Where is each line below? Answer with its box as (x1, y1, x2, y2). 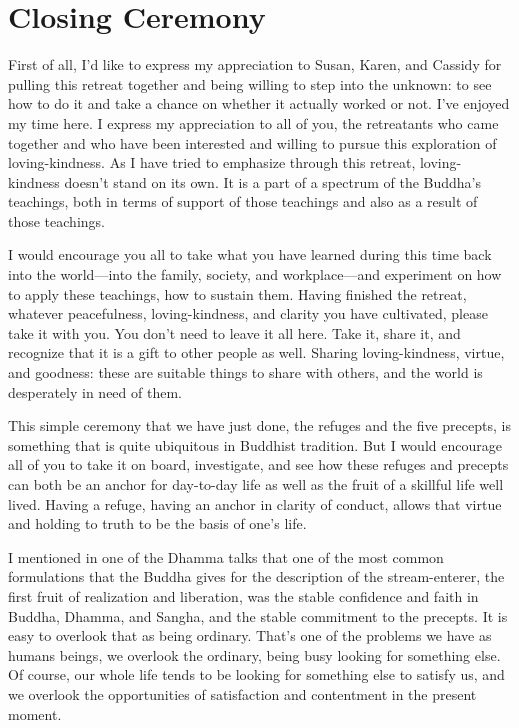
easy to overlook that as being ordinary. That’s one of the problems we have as (8, 625, 492, 646)
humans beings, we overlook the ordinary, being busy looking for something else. (8, 644, 501, 665)
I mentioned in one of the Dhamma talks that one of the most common (8, 546, 444, 567)
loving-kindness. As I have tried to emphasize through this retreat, (8, 152, 416, 173)
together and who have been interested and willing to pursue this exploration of (8, 132, 497, 153)
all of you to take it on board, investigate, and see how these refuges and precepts (8, 454, 509, 475)
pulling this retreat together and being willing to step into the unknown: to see (8, 73, 492, 94)
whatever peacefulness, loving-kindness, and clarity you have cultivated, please (8, 303, 488, 324)
